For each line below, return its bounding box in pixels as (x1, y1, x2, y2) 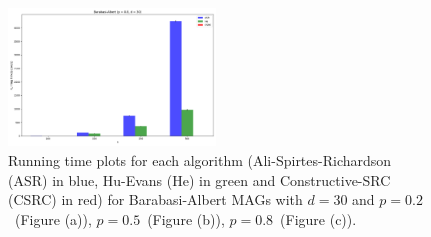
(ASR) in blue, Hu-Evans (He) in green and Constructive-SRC (8, 169, 391, 190)
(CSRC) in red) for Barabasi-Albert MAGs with (8, 189, 303, 210)
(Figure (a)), (14, 208, 92, 229)
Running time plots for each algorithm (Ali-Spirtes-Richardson (8, 149, 392, 170)
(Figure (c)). (280, 208, 357, 229)
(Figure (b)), (147, 208, 225, 229)
